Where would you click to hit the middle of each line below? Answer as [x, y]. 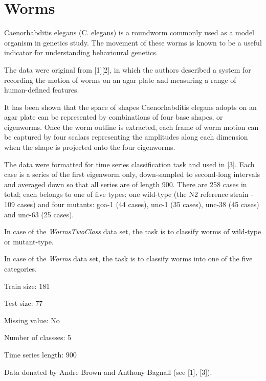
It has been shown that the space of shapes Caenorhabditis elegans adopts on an [130, 107]
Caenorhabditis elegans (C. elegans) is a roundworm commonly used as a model [129, 32]
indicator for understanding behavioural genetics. [81, 52]
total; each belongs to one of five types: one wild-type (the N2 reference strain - [129, 194]
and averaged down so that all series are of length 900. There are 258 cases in [126, 184]
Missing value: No [32, 320]
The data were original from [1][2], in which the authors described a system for [128, 69]
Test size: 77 [24, 303]
